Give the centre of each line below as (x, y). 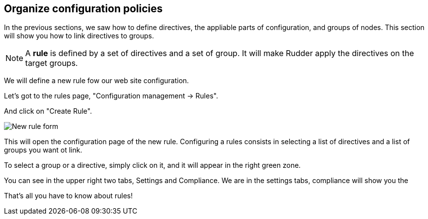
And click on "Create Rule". (48, 111)
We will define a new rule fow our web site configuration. (97, 81)
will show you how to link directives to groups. (79, 36)
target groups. (52, 63)
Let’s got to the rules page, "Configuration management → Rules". (111, 96)
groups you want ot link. (43, 150)
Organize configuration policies (83, 9)
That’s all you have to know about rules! (68, 196)
